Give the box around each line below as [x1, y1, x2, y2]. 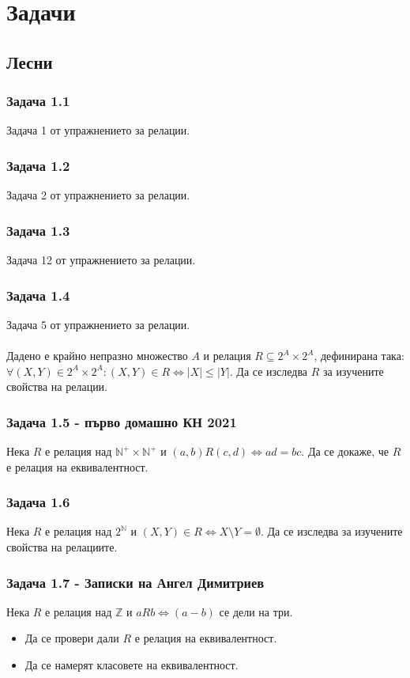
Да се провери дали [24, 630, 119, 646]
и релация [203, 347, 251, 363]
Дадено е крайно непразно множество [6, 347, 188, 363]
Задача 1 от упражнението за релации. [6, 122, 190, 138]
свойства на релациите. [6, 539, 118, 555]
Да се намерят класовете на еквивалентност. [24, 657, 239, 672]
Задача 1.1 [6, 91, 70, 111]
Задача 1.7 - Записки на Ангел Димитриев [6, 572, 265, 592]
